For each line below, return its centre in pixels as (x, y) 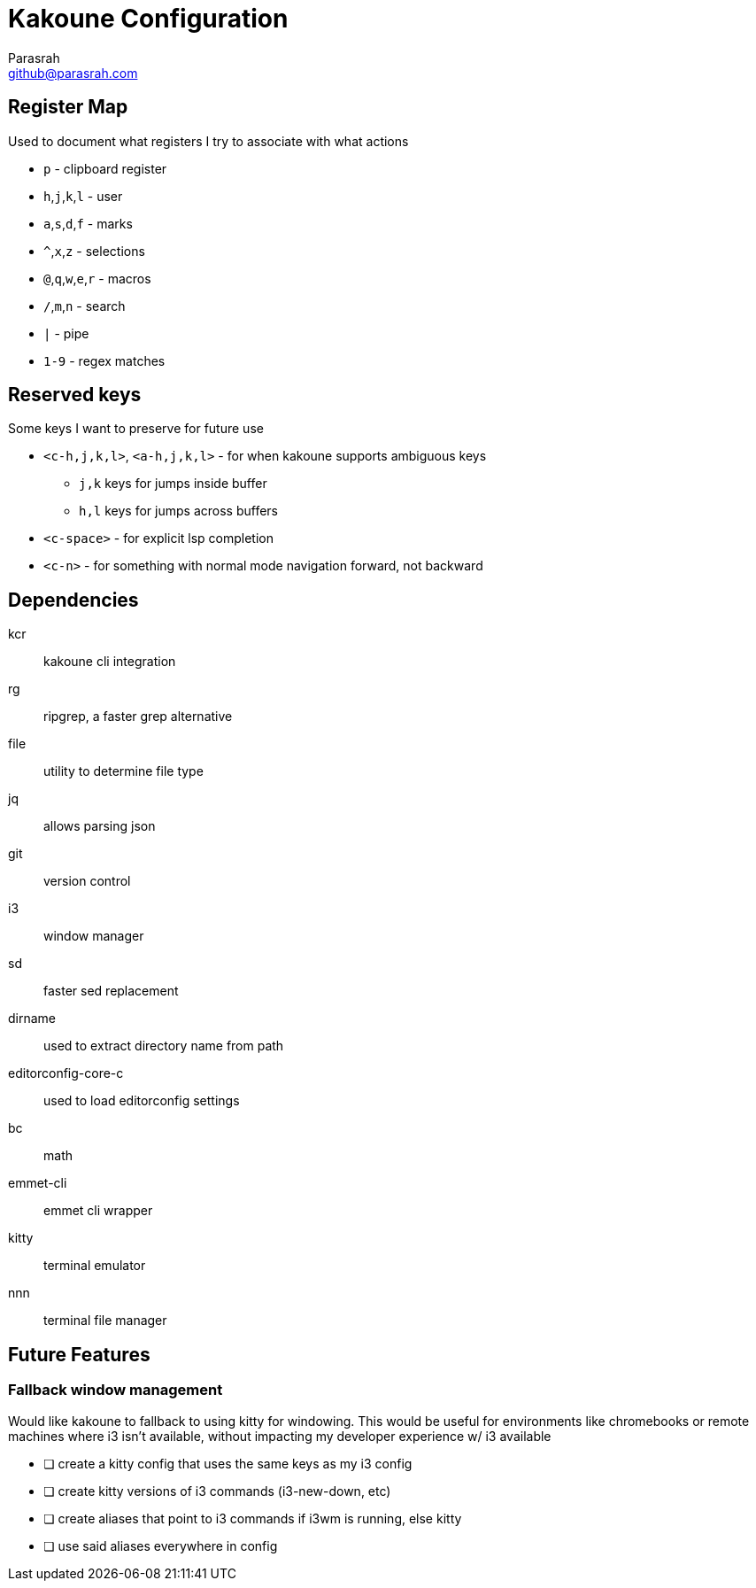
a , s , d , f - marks (88, 223)
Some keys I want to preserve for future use (136, 429)
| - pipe (66, 333)
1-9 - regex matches (104, 360)
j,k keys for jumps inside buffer (173, 484)
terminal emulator (95, 1266)
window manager (94, 936)
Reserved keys (75, 395)
